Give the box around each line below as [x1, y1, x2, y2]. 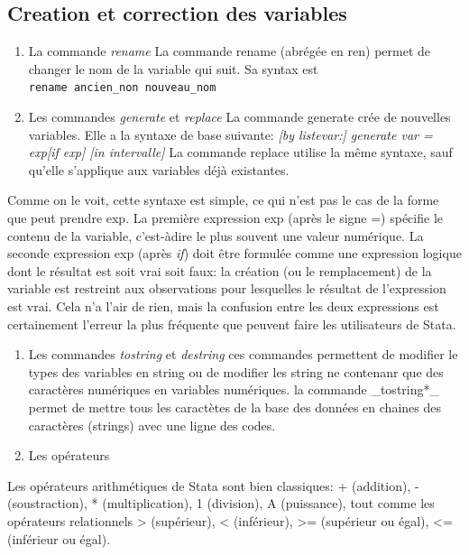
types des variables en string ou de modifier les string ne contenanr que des [28, 362, 444, 381]
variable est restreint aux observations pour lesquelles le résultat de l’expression [7, 279, 446, 298]
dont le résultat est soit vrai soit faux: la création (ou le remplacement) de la [7, 261, 432, 280]
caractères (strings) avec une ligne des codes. [28, 415, 276, 434]
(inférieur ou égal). [7, 529, 111, 548]
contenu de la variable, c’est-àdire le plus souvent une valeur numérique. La [7, 226, 424, 245]
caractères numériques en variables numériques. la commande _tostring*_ [28, 380, 439, 399]
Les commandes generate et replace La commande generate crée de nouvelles [28, 107, 451, 126]
